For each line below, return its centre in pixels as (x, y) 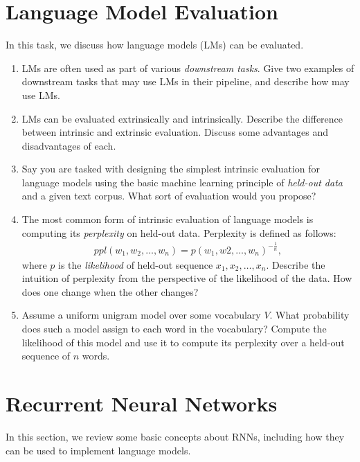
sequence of (46, 356)
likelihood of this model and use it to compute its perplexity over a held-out (183, 342)
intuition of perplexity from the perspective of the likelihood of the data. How (187, 278)
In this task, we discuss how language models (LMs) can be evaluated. (155, 45)
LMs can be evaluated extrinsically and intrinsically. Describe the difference (182, 118)
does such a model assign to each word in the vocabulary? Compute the (174, 329)
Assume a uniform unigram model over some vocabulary (141, 315)
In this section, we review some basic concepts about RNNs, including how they (175, 436)
